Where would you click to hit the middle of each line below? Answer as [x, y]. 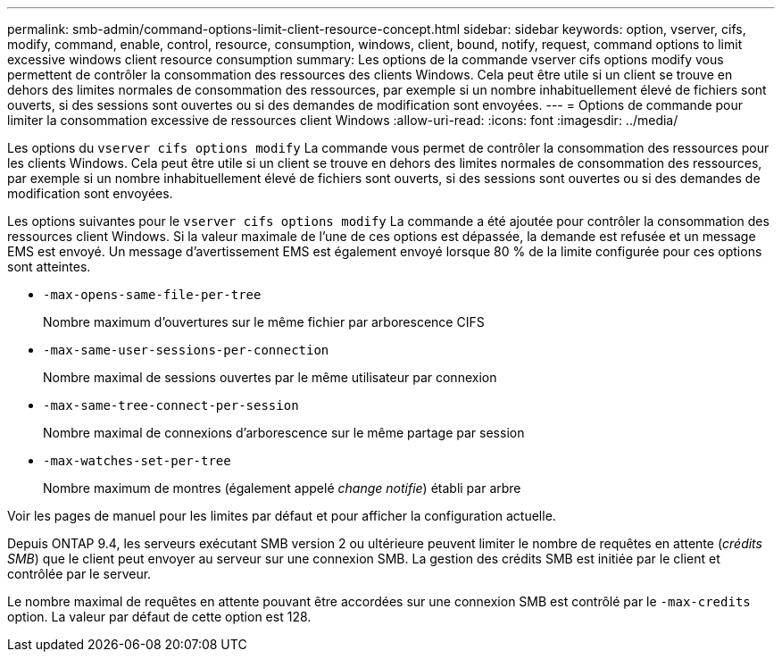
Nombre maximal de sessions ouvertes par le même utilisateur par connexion [270, 377]
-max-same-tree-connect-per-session [171, 405]
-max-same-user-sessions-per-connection [186, 350]
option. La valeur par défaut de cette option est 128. [159, 617]
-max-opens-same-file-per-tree [152, 295]
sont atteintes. [49, 267]
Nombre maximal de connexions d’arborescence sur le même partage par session [284, 433]
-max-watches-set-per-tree [137, 461]
